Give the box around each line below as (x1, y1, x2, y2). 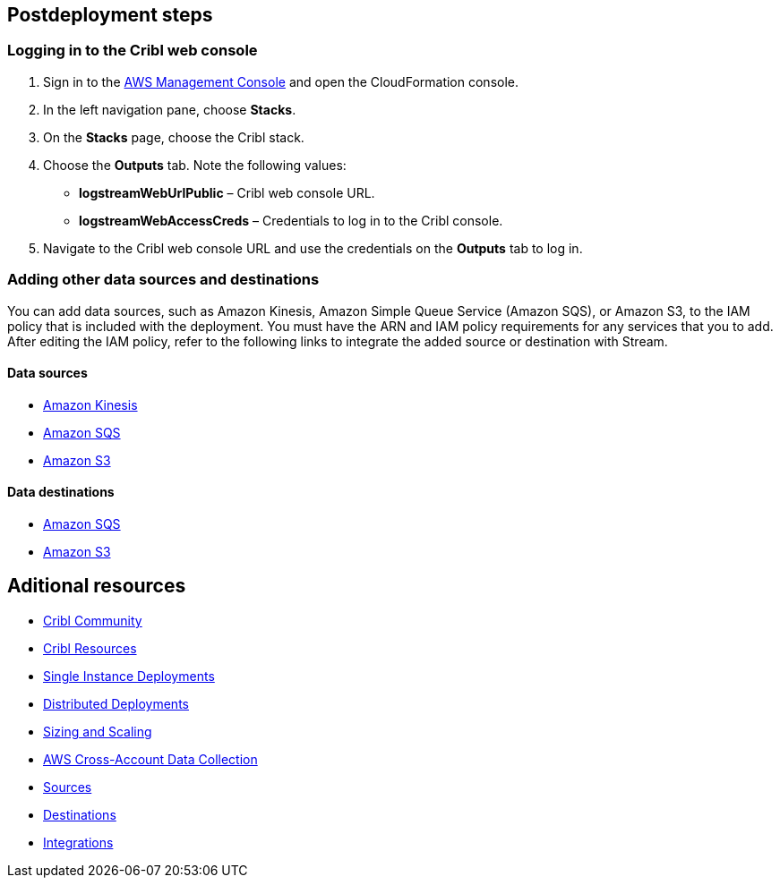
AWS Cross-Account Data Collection (43, 751, 258, 767)
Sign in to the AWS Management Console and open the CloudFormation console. (43, 73, 519, 89)
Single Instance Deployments (43, 668, 215, 684)
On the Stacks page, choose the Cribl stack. (43, 129, 304, 145)
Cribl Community (43, 612, 142, 628)
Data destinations (7, 484, 115, 500)
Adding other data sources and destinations (7, 270, 320, 289)
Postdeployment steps (7, 4, 213, 26)
